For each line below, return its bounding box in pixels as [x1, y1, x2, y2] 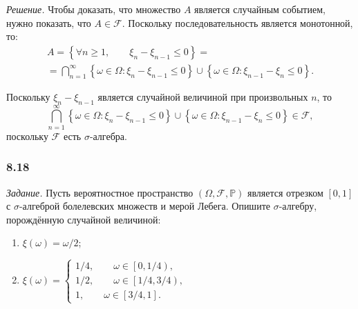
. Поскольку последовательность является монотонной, [122, 15, 353, 30]
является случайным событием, [194, 2, 326, 16]
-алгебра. [89, 128, 127, 143]
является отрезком [247, 185, 323, 199]
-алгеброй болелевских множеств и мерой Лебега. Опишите [19, 199, 270, 213]
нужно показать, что [6, 15, 91, 30]
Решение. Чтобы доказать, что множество [6, 2, 181, 16]
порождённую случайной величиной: [6, 212, 161, 226]
